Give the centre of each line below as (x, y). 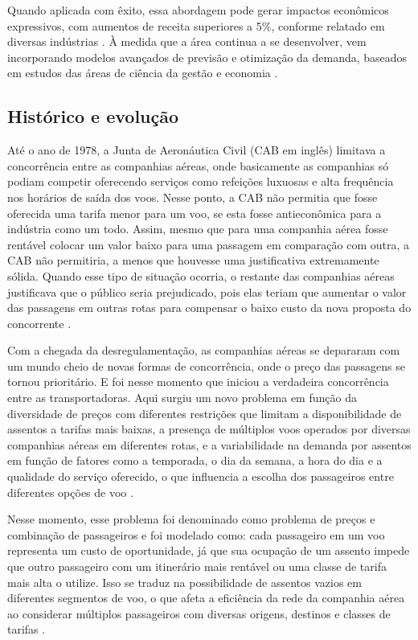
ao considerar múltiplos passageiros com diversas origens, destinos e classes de (199, 613)
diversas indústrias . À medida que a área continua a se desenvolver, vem (187, 41)
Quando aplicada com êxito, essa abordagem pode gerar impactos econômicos (198, 10)
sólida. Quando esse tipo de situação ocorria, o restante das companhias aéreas (201, 275)
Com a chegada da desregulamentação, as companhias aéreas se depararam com (204, 350)
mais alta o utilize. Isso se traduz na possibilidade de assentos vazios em (184, 582)
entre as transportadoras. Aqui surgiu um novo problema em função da (182, 398)
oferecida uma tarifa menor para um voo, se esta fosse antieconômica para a (195, 213)
